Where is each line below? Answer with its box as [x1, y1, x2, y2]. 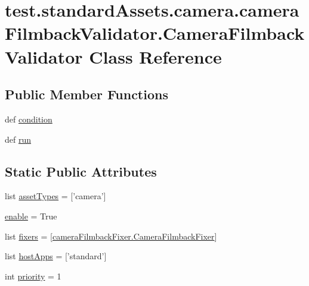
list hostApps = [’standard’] [5, 250, 107, 262]
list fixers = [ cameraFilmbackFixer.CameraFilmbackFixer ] [5, 230, 217, 242]
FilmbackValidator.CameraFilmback [5, 21, 305, 45]
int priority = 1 [5, 269, 61, 282]
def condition [5, 112, 52, 125]
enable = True [5, 209, 57, 222]
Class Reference [89, 44, 222, 68]
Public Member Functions [5, 85, 168, 103]
